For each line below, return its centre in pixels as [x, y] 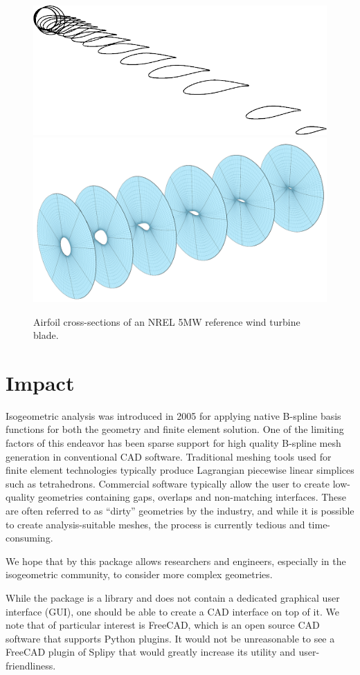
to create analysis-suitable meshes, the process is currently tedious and [155, 524]
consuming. [29, 538]
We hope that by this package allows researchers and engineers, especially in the [176, 561]
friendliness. [31, 665]
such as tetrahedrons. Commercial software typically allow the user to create [168, 483]
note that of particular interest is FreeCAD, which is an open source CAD [163, 625]
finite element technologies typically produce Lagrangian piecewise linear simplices [180, 470]
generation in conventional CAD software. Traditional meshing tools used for [169, 456]
